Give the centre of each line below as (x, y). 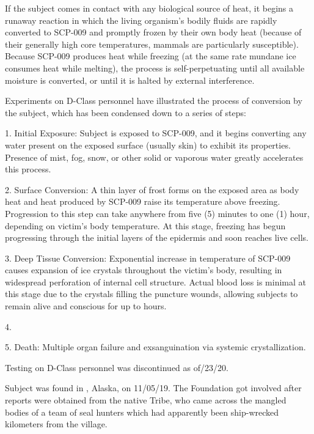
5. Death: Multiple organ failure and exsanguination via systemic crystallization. (155, 347)
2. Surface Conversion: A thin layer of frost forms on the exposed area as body (152, 189)
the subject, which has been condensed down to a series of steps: (126, 112)
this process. (28, 169)
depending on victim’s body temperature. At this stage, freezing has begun (145, 225)
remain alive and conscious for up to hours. (86, 306)
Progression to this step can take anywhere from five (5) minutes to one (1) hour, (157, 213)
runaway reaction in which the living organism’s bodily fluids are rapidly (141, 20)
